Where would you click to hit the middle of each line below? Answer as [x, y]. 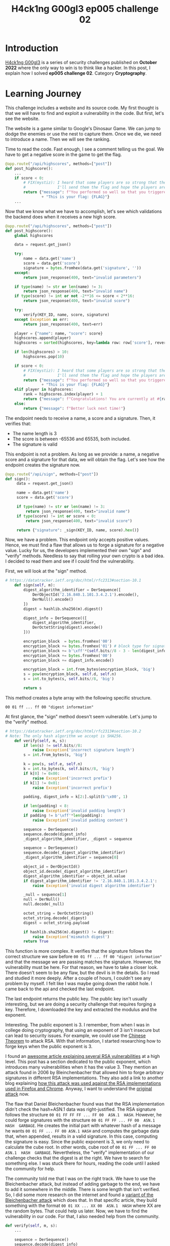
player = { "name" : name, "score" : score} [58, 333]
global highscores [34, 235]
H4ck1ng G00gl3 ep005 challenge [85, 9]
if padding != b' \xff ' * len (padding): [63, 815]
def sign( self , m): [35, 585]
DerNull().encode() [53, 599]
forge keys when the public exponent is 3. [49, 1046]
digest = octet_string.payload [56, 923]
